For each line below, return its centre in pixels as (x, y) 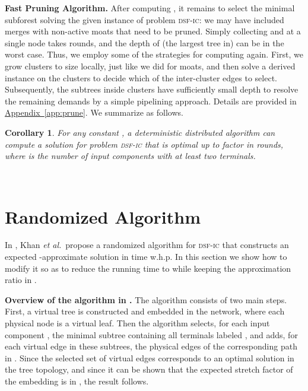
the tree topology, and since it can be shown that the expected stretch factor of (149, 369)
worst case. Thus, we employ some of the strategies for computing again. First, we (154, 54)
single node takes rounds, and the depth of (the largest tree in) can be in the (145, 42)
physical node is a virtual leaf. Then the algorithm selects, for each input (137, 323)
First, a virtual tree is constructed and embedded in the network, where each (145, 311)
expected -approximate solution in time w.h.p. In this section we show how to (146, 257)
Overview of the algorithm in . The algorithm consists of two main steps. (146, 299)
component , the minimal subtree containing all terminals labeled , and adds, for (151, 334)
